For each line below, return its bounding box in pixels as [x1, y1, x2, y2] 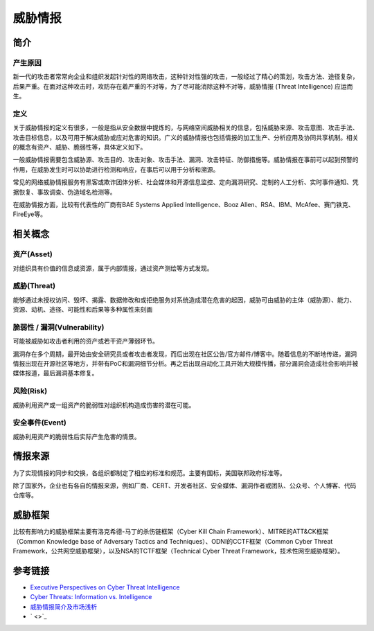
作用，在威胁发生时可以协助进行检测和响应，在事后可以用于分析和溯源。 [12, 165, 220, 173]
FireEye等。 [12, 210, 47, 218]
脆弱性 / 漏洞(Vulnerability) [12, 322, 105, 332]
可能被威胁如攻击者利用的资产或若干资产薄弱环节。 [12, 337, 159, 346]
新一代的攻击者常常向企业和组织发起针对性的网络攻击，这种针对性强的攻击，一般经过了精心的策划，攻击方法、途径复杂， [12, 73, 359, 81]
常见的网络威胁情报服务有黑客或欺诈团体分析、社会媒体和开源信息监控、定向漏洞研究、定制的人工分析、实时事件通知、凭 [12, 178, 359, 186]
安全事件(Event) [12, 418, 67, 427]
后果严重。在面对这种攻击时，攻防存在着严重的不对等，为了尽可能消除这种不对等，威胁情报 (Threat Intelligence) [12, 82, 334, 90]
